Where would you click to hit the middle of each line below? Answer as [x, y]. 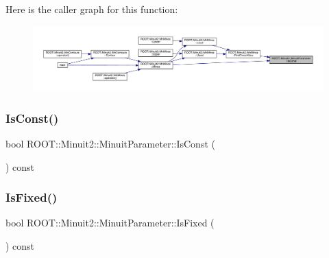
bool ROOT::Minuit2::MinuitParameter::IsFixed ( [110, 223]
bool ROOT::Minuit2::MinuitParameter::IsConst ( [110, 144]
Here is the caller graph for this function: [92, 9]
